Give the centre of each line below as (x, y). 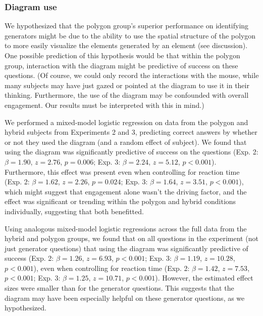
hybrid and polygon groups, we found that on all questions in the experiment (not (131, 238)
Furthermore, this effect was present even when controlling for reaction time (122, 171)
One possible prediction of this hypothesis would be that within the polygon (122, 55)
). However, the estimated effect (204, 278)
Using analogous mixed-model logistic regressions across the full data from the (126, 228)
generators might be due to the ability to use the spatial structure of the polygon (130, 35)
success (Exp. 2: (29, 258)
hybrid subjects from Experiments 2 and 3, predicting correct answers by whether (131, 132)
